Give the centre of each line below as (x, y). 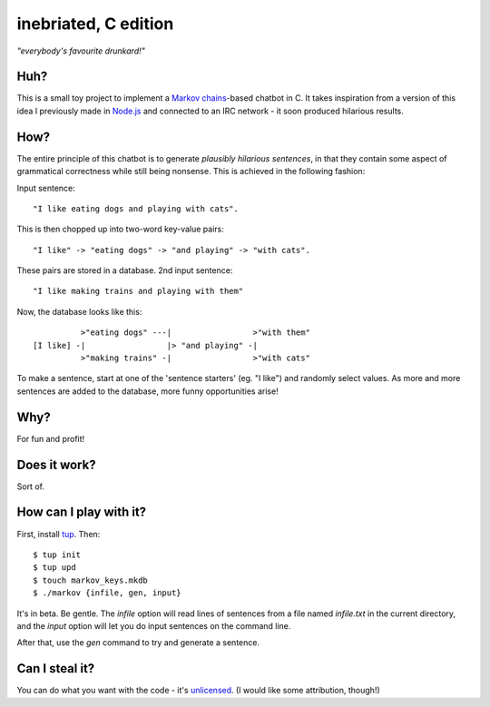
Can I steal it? (56, 668)
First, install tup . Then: (59, 534)
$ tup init (57, 555)
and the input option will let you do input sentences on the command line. (154, 625)
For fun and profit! (51, 438)
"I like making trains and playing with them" (138, 291)
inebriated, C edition (95, 24)
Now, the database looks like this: (79, 311)
